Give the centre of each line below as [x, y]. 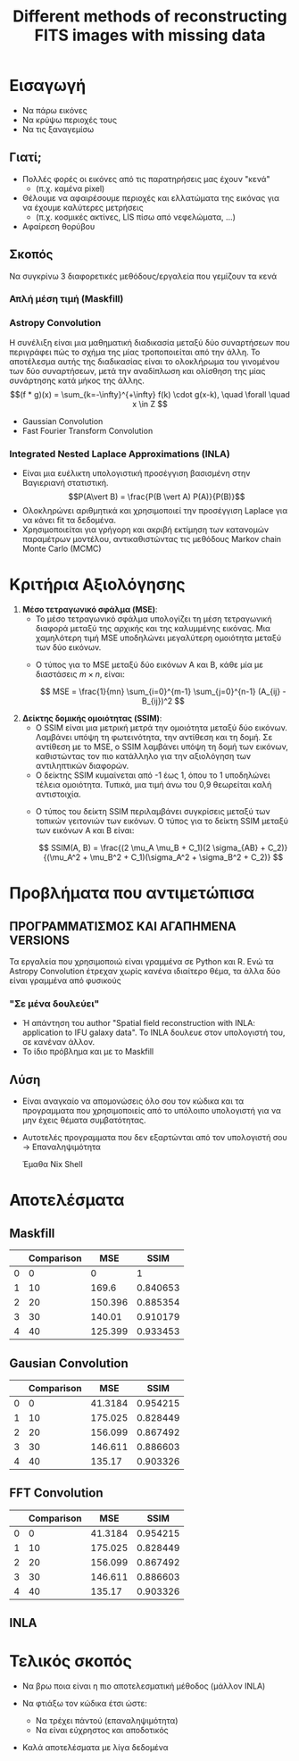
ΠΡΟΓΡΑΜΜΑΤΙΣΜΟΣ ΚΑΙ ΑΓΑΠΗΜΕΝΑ [123, 926]
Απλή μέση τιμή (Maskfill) [66, 299]
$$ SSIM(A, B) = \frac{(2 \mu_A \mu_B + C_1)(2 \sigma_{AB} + [152, 848]
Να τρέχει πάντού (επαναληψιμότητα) [107, 1721]
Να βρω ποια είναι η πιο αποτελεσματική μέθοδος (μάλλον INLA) [144, 1686]
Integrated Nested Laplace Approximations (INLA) [120, 454]
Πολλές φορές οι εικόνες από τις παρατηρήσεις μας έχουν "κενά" [146, 179]
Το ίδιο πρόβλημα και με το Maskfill [88, 1052]
